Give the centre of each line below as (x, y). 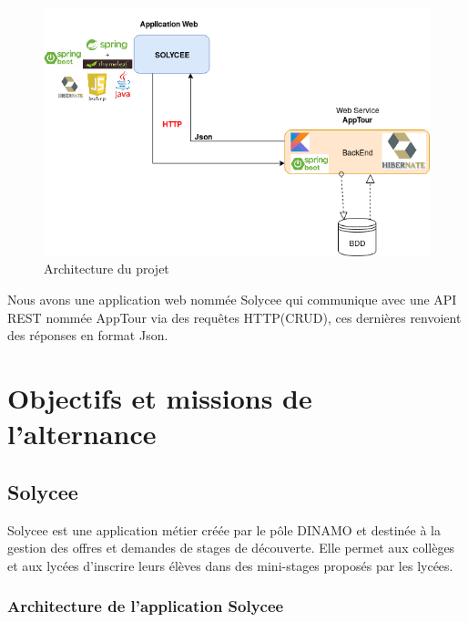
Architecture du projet (107, 269)
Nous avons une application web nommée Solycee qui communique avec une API (232, 299)
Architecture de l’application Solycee (146, 606)
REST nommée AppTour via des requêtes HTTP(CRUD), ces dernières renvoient (234, 317)
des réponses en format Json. (88, 335)
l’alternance (82, 434)
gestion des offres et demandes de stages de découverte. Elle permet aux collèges (231, 548)
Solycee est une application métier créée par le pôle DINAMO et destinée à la (224, 529)
